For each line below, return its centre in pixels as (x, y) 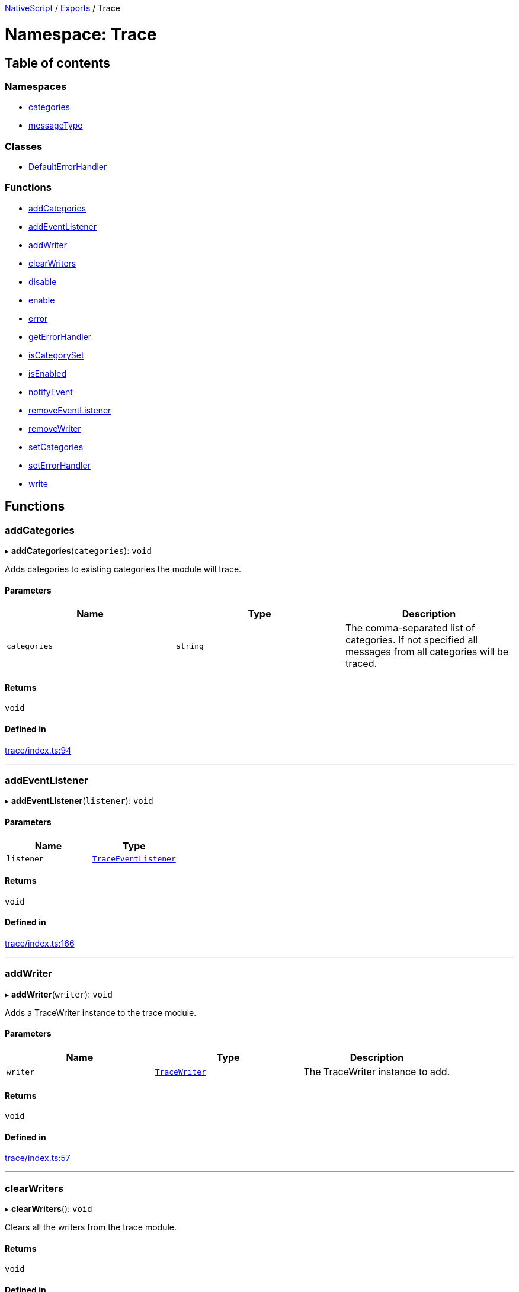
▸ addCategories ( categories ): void (78, 551)
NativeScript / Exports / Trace (63, 8)
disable (43, 281)
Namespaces (36, 86)
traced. (361, 664)
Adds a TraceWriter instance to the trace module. (101, 1012)
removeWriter (55, 428)
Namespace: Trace (81, 34)
